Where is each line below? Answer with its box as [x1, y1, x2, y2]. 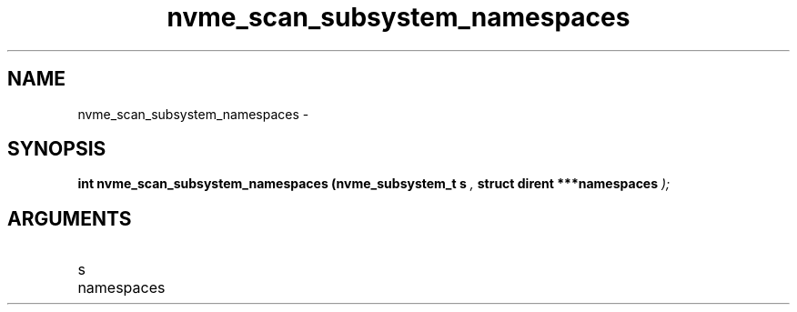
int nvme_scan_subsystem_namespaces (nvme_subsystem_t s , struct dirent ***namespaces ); [77, 176, 671, 192]
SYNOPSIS [7, 137, 106, 161]
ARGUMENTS [7, 206, 132, 230]
